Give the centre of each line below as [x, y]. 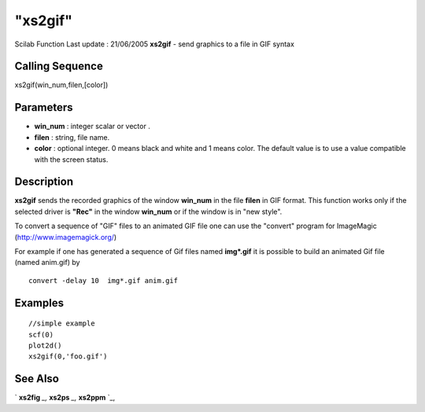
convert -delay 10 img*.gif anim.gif [103, 280]
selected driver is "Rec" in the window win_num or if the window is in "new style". [148, 212]
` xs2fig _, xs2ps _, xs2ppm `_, [65, 398]
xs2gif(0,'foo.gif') [68, 357]
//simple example [62, 324]
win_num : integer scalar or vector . [92, 127]
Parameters [44, 107]
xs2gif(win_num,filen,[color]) [61, 85]
